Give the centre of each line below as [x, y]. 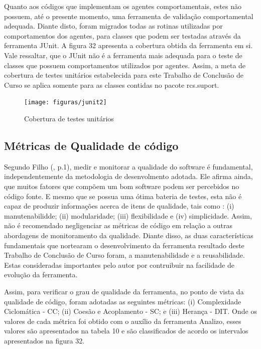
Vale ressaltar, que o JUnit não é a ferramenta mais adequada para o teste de [123, 55]
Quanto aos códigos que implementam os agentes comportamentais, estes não [123, 6]
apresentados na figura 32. [44, 340]
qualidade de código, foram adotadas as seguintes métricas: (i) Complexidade [123, 301]
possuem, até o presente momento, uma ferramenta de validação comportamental [129, 16]
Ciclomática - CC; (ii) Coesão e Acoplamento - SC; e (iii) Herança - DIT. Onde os [130, 311]
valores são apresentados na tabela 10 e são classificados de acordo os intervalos [126, 331]
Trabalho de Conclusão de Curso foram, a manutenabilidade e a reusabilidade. [124, 255]
